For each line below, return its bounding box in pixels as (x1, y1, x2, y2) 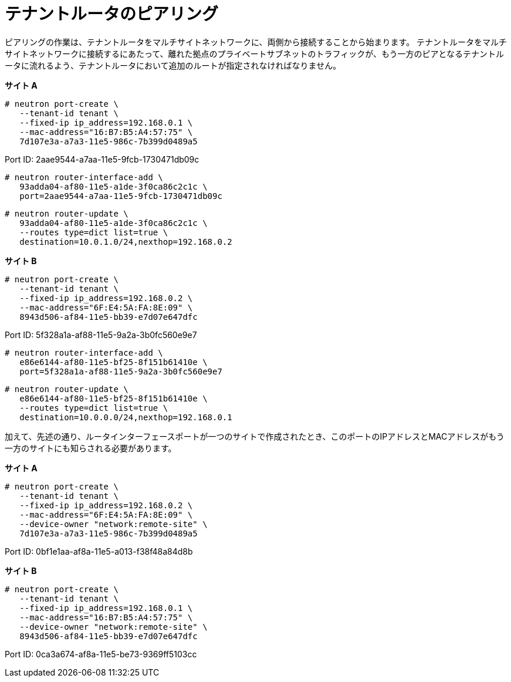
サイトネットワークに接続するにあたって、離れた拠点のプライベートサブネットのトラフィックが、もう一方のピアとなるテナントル (5, 48, 504, 59)
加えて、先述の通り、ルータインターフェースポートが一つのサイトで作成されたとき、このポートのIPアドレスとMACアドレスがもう (5, 431, 505, 441)
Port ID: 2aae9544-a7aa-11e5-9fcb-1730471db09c (5, 154, 199, 164)
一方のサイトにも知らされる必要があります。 (5, 443, 177, 453)
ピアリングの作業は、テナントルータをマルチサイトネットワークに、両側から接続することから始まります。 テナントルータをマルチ (5, 36, 507, 47)
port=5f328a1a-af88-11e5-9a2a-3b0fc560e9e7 (19, 366, 222, 376)
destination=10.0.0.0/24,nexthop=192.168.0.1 (19, 412, 232, 422)
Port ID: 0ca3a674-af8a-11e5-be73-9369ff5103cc (5, 649, 197, 659)
